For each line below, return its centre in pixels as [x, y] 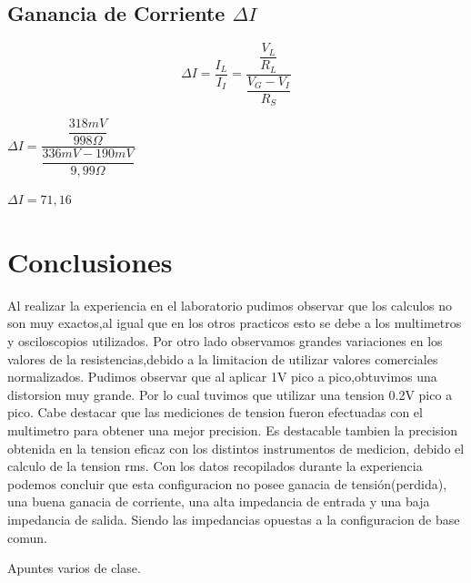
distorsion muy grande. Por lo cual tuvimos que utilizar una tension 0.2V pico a [230, 394]
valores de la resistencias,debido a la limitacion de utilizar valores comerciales [223, 358]
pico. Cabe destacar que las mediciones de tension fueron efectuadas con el [215, 412]
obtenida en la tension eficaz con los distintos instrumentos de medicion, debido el [236, 448]
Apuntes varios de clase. [74, 568]
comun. [27, 537]
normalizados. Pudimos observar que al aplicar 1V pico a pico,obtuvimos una [222, 377]
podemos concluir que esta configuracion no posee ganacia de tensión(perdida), [227, 483]
